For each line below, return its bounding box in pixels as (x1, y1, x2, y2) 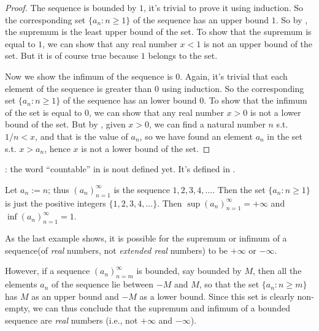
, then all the (253, 264, 302, 277)
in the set (267, 129, 302, 142)
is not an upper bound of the (203, 37, 313, 50)
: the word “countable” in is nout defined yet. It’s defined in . (5, 162, 236, 175)
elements (5, 278, 37, 291)
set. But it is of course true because (5, 49, 139, 62)
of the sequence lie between (51, 278, 154, 291)
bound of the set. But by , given (5, 118, 126, 131)
